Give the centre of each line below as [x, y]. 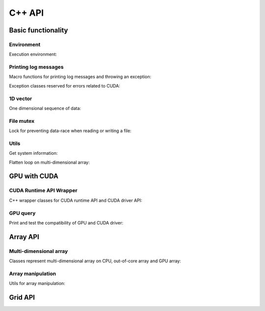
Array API [24, 237]
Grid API [22, 297]
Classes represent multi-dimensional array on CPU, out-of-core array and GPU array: [95, 261]
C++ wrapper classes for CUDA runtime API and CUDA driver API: [76, 200]
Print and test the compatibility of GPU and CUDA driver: [66, 223]
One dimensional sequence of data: [45, 108]
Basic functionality [39, 30]
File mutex [22, 121]
